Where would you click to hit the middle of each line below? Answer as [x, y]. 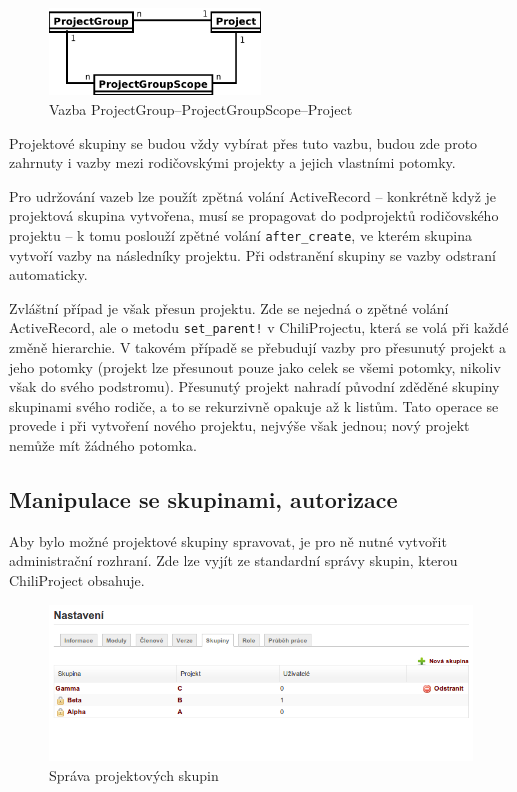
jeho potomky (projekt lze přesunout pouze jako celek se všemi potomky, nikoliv [255, 366]
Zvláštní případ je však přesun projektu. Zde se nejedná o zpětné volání [229, 307]
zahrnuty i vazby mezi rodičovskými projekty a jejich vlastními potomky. [232, 162]
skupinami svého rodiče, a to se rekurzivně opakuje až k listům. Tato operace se [254, 405]
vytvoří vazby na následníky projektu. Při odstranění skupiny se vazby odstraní [252, 254]
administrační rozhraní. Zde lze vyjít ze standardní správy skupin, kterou [233, 560]
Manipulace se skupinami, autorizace [203, 498]
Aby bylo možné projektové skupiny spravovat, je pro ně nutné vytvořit [228, 540]
